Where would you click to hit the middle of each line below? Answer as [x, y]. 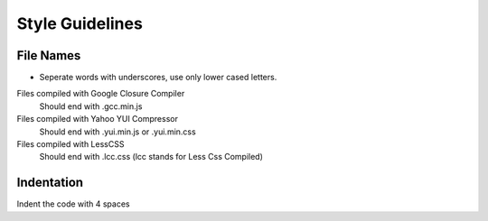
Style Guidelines [80, 23]
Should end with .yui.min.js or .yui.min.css [117, 132]
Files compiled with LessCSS [70, 144]
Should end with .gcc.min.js [91, 106]
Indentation [50, 183]
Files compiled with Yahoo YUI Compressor [97, 119]
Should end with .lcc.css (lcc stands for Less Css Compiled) [151, 157]
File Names [49, 55]
